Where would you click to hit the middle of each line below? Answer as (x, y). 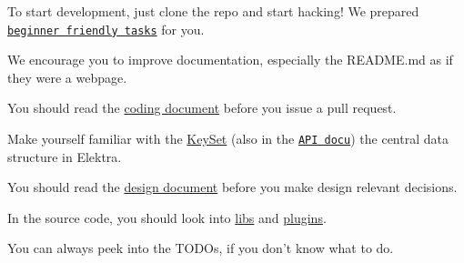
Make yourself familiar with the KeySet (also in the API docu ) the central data (228, 139)
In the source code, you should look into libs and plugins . (167, 217)
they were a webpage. (67, 77)
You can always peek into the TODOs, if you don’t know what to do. (201, 248)
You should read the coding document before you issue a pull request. (202, 108)
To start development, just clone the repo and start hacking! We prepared (213, 11)
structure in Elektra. (65, 156)
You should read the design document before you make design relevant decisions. (232, 187)
